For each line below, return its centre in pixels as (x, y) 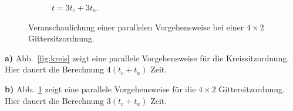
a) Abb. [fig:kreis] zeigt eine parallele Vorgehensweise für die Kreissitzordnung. (147, 58)
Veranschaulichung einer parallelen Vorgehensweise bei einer (136, 27)
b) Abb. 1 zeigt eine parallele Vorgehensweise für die (100, 89)
